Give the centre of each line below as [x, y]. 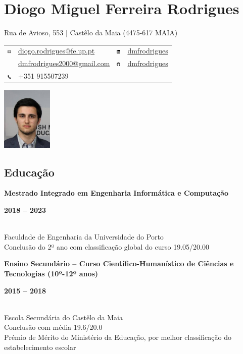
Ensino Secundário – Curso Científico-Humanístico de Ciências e [119, 263]
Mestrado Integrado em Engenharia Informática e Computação [116, 193]
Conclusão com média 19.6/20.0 [53, 327]
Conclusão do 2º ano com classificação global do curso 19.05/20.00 [107, 246]
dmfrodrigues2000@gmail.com [64, 63]
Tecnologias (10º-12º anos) [51, 273]
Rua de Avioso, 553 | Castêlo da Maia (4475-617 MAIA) [91, 33]
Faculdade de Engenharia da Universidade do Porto [84, 237]
